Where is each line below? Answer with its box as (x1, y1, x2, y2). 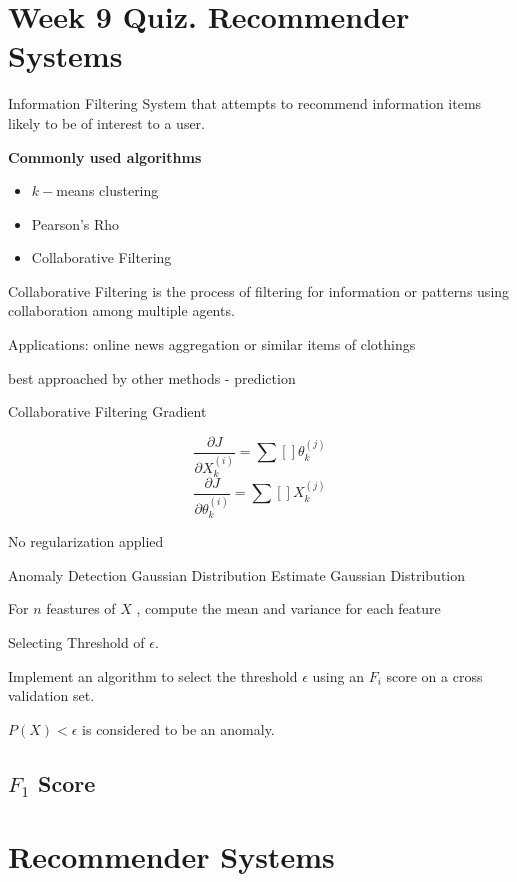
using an (312, 665, 364, 686)
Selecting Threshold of (8, 631, 145, 652)
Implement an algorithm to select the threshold (8, 665, 298, 686)
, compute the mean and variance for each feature (136, 598, 441, 619)
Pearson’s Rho (31, 213, 120, 234)
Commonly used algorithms (8, 146, 202, 167)
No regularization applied (8, 531, 164, 552)
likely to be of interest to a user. (8, 112, 205, 133)
